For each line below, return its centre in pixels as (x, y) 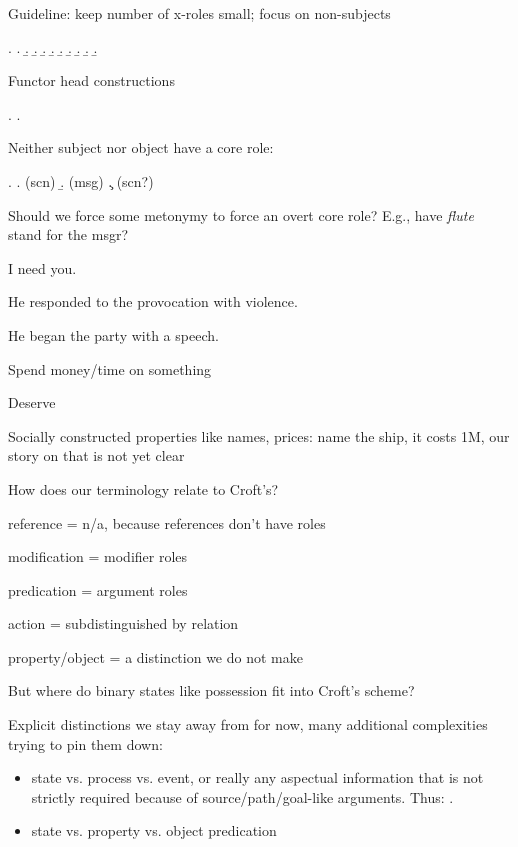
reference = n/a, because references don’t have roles (167, 522)
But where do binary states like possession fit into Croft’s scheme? (211, 690)
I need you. (42, 267)
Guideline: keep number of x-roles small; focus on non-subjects (199, 13)
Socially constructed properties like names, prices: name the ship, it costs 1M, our (259, 435)
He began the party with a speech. (113, 334)
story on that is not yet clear (96, 455)
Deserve (32, 402)
